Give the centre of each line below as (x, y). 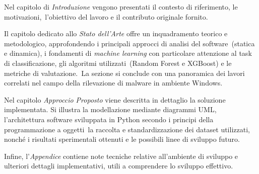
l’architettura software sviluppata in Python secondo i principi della (109, 119)
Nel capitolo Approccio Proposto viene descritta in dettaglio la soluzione (115, 99)
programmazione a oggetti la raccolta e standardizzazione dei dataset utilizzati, (127, 129)
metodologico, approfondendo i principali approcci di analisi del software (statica (129, 43)
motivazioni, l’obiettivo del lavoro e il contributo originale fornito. (106, 16)
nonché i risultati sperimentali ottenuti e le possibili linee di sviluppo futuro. (122, 139)
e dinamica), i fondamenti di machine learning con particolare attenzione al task (128, 53)
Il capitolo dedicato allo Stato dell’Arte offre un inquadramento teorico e (116, 33)
